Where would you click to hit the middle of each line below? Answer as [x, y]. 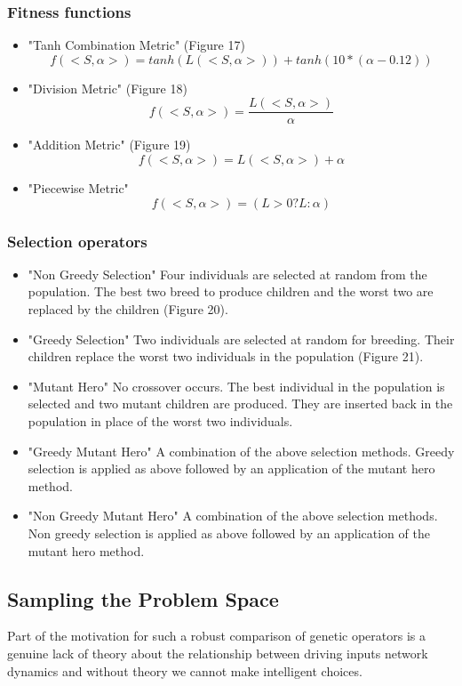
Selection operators [77, 241]
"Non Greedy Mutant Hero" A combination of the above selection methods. [233, 516]
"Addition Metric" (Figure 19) [109, 145]
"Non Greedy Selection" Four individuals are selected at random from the [227, 274]
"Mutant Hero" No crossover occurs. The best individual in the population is [236, 386]
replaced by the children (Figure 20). [128, 309]
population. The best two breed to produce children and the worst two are [231, 291]
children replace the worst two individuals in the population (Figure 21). [226, 356]
